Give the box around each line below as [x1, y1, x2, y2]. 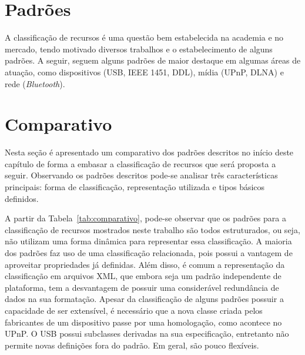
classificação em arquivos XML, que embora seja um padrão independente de [5, 270, 281, 282]
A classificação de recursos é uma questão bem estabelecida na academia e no [5, 31, 284, 44]
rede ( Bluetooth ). [5, 77, 65, 89]
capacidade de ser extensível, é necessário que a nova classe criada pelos [5, 304, 263, 316]
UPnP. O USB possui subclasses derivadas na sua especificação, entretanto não [5, 327, 289, 340]
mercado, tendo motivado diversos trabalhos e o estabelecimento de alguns [5, 42, 273, 55]
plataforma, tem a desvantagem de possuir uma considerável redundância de [5, 281, 279, 293]
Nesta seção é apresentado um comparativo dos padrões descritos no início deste [5, 146, 294, 158]
